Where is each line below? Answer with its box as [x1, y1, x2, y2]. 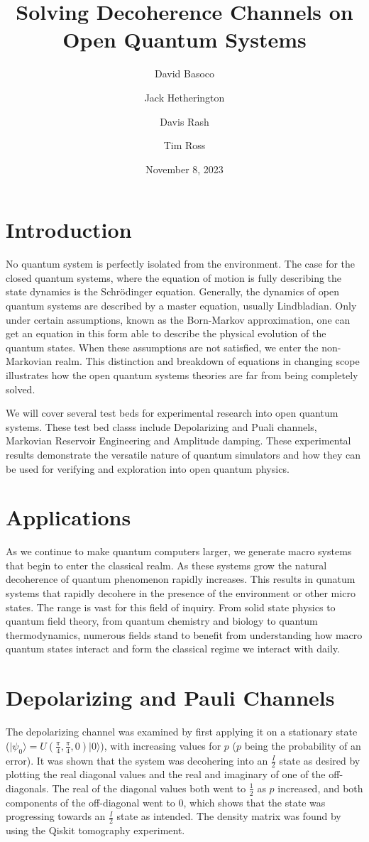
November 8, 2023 [145, 161, 224, 176]
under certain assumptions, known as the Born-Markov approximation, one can [6, 312, 351, 327]
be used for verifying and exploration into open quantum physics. [6, 461, 290, 476]
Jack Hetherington [144, 89, 225, 104]
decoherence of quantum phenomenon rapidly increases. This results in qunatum [6, 572, 356, 586]
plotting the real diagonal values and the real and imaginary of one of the [6, 767, 326, 782]
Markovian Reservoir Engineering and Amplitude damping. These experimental [6, 433, 351, 448]
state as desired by [279, 753, 360, 767]
